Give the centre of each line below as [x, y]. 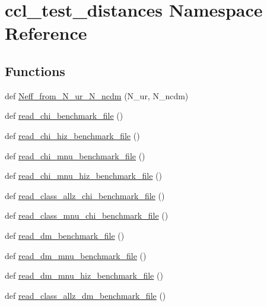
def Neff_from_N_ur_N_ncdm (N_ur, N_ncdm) [97, 95]
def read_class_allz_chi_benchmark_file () [85, 195]
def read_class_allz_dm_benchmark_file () [85, 295]
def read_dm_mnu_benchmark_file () [76, 255]
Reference [46, 33]
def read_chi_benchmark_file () [64, 116]
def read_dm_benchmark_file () [65, 235]
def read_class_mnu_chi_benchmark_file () [87, 215]
